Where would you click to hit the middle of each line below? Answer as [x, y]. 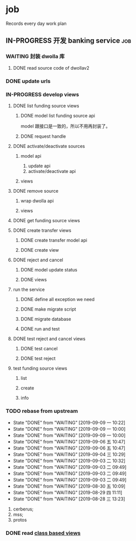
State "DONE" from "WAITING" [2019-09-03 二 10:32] [69, 461]
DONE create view [40, 250]
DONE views [34, 279]
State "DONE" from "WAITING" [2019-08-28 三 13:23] [69, 499]
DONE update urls [28, 81]
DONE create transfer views [42, 230]
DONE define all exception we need [58, 299]
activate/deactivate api [52, 171]
